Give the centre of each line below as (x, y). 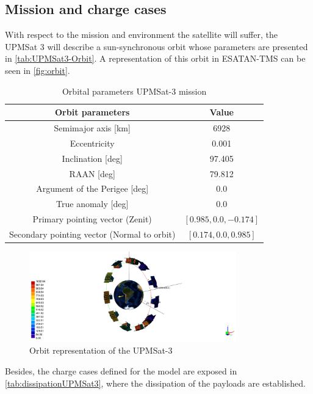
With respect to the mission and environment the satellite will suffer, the (141, 35)
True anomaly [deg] (92, 204)
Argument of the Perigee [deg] (92, 188)
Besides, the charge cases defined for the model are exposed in (121, 371)
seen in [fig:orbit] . (38, 70)
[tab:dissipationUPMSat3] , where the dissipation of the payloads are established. (155, 383)
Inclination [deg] (92, 158)
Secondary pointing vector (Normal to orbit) (92, 234)
